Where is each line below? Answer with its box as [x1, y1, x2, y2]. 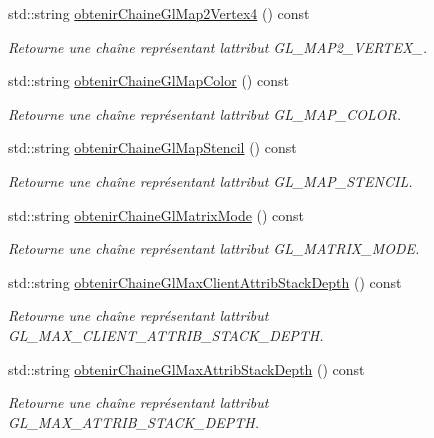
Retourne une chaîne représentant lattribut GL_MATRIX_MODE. [8, 238, 420, 259]
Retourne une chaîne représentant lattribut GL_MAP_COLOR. [8, 103, 401, 124]
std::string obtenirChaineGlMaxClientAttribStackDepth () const [8, 271, 402, 292]
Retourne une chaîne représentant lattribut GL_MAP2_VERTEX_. [8, 36, 427, 57]
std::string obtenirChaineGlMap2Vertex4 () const [8, 3, 310, 23]
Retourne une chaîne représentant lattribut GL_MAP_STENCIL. [8, 170, 413, 191]
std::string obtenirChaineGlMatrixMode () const [8, 204, 305, 225]
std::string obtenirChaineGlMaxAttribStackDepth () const [8, 358, 365, 379]
